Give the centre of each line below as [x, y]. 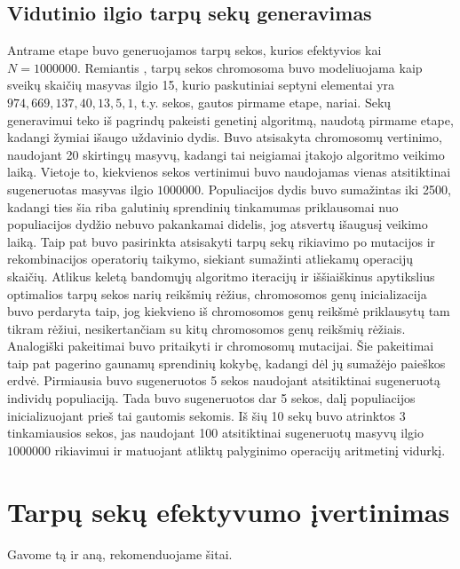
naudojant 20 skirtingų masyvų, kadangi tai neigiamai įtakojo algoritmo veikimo [226, 154]
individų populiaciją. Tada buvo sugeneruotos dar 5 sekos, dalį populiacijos [211, 398]
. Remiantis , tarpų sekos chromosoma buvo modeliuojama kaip [250, 67]
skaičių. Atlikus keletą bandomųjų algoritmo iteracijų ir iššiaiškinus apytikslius [221, 276]
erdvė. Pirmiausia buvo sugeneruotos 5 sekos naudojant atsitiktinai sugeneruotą [224, 380]
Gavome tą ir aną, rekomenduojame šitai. [120, 553]
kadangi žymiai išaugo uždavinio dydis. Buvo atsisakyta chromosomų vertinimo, [225, 137]
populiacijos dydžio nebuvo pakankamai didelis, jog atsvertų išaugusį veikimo [218, 224]
